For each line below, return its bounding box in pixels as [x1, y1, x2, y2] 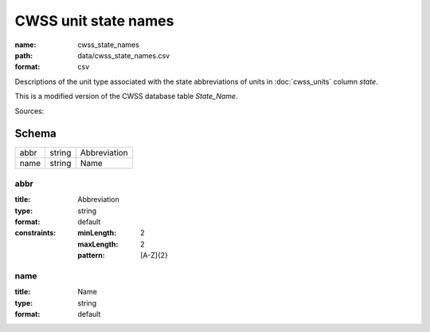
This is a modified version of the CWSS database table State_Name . [14, 92, 238, 101]
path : [14, 50, 33, 60]
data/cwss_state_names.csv [77, 50, 170, 60]
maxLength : [77, 239, 119, 249]
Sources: [14, 106, 45, 116]
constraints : [14, 228, 57, 238]
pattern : [77, 251, 105, 260]
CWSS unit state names [14, 12, 174, 30]
